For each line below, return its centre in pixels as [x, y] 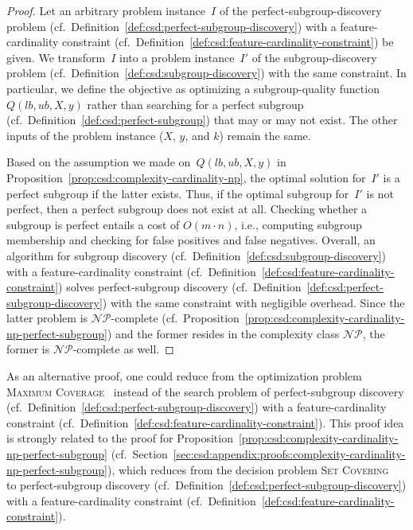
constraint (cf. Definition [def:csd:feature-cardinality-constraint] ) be [228, 42]
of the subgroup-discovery [314, 57]
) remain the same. [265, 135]
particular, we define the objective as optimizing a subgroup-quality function [193, 88]
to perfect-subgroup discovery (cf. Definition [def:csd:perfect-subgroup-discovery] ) [206, 485]
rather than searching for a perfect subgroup [195, 104]
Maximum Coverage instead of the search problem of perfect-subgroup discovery [205, 391]
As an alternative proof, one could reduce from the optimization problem [184, 376]
